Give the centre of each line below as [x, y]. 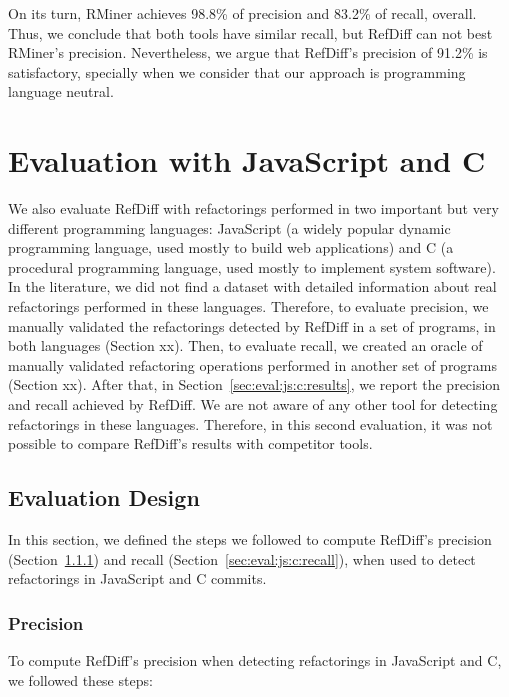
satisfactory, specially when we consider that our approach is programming [237, 71]
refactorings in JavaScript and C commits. [137, 578]
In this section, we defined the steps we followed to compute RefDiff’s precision [250, 539]
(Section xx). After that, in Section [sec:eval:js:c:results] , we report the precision [254, 384]
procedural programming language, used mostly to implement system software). [252, 266]
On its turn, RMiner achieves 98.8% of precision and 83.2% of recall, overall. [242, 13]
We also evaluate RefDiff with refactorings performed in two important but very [253, 208]
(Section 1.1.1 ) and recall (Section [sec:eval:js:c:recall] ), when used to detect [242, 558]
